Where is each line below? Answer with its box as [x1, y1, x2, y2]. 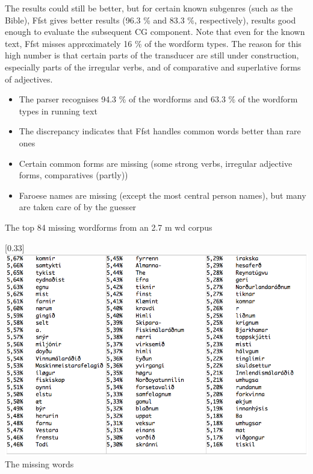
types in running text [19, 104, 98, 117]
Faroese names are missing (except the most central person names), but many [19, 189, 306, 201]
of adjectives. [5, 72, 53, 85]
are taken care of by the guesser [19, 201, 137, 213]
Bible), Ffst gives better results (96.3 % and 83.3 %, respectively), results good [5, 13, 296, 26]
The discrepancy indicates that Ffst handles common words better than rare [19, 125, 301, 137]
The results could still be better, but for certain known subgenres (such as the [5, 2, 293, 14]
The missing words [5, 458, 74, 470]
